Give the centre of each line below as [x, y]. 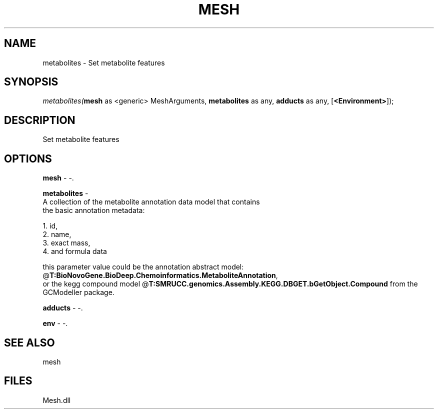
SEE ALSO [29, 342]
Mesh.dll [57, 400]
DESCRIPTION [40, 120]
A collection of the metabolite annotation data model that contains [151, 202]
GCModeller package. [78, 292]
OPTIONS [28, 158]
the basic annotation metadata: [94, 210]
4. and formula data [75, 251]
